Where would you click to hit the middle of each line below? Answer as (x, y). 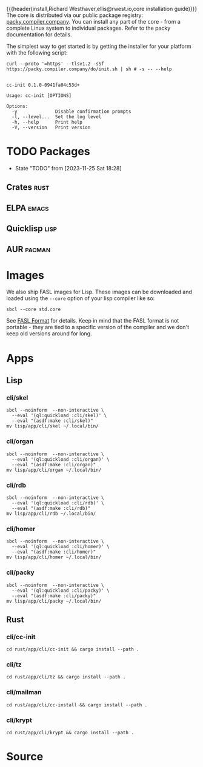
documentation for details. (39, 35)
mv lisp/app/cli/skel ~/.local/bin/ (52, 426)
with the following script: (37, 53)
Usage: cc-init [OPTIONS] (39, 96)
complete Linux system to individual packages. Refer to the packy (88, 28)
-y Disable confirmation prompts (72, 112)
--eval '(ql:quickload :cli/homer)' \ (61, 547)
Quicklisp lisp (32, 229)
